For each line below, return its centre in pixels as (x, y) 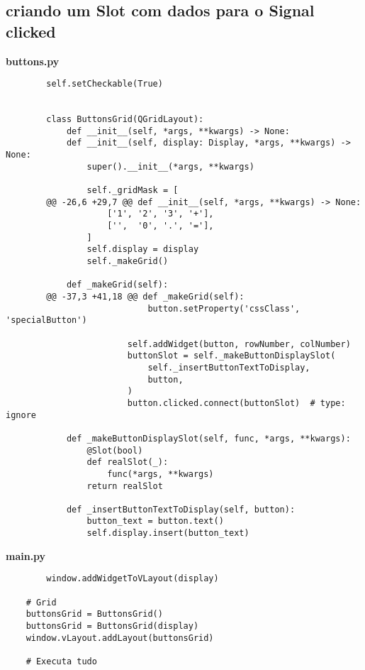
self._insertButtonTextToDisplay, (229, 367)
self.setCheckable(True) (105, 84)
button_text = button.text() (155, 521)
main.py (26, 555)
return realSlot (125, 486)
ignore (21, 415)
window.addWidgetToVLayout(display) (133, 579)
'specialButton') (46, 320)
